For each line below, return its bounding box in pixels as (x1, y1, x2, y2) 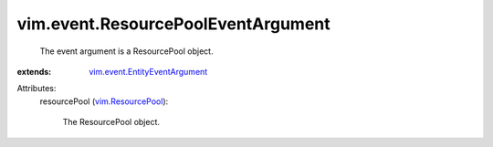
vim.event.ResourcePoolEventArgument (16, 14, 330, 34)
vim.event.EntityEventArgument (89, 66, 208, 77)
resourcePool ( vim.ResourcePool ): (39, 96, 169, 107)
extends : (16, 66, 52, 77)
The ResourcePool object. (62, 117, 160, 128)
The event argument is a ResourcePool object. (39, 46, 214, 57)
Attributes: (16, 83, 57, 94)
